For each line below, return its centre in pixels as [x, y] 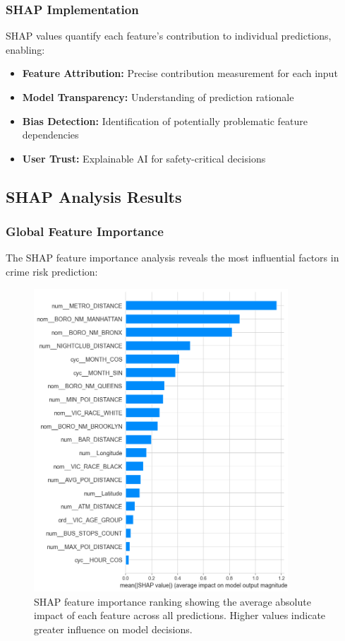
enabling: [25, 49]
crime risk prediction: [52, 271]
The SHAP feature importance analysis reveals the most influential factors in [172, 258]
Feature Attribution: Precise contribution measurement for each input [180, 73]
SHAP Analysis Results [94, 196]
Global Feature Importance [85, 231]
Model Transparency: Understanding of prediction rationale [158, 97]
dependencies [50, 135]
